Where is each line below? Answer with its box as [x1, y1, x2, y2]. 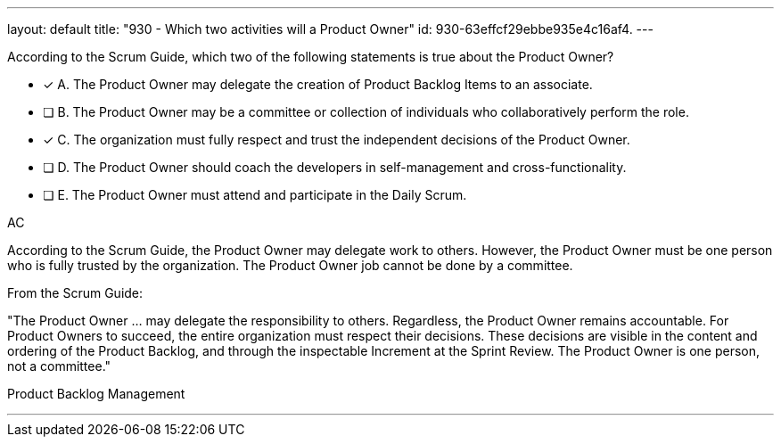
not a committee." [7, 358, 111, 374]
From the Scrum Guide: [7, 285, 144, 300]
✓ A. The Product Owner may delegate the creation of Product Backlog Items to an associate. [43, 77, 593, 92]
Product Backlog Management [7, 386, 185, 401]
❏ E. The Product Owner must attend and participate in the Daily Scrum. [43, 187, 467, 202]
